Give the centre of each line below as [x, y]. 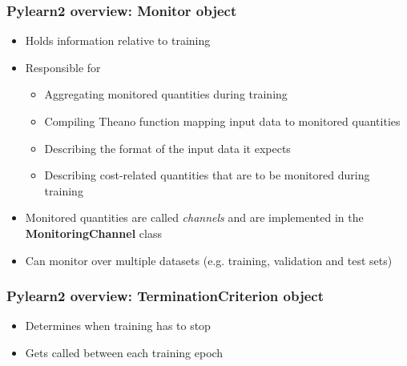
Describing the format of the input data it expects [167, 148]
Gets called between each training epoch [124, 352]
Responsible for [63, 67]
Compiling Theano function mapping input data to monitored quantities [222, 121]
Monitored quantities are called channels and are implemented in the [194, 217]
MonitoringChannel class [93, 233]
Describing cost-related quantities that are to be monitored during [207, 175]
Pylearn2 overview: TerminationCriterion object [165, 296]
